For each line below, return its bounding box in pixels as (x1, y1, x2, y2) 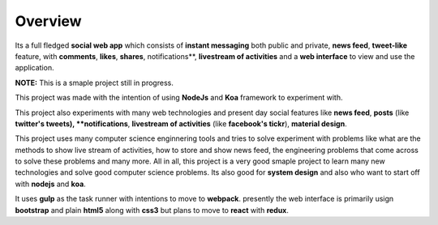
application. (15, 63, 54, 73)
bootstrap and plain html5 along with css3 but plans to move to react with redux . (15, 205, 290, 214)
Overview (15, 12, 82, 30)
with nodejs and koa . (15, 179, 87, 189)
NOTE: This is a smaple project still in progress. (15, 78, 174, 87)
